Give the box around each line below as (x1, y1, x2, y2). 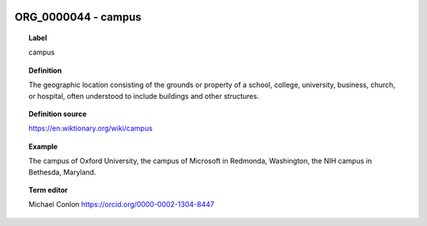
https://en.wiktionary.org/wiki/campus (28, 123, 153, 134)
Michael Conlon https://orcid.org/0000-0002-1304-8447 (28, 200, 215, 209)
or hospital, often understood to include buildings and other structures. (28, 91, 259, 100)
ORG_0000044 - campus (14, 10, 142, 24)
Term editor (28, 185, 68, 194)
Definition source (28, 109, 87, 119)
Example (28, 141, 59, 151)
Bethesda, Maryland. (28, 167, 96, 177)
